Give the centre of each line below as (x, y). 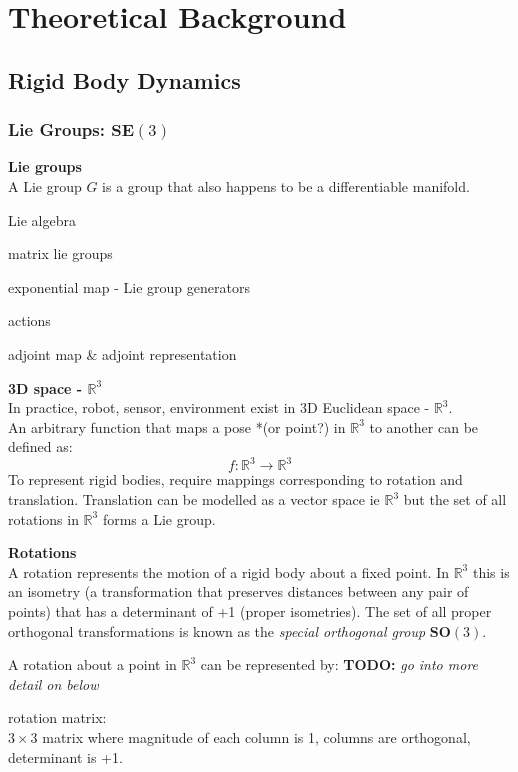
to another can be (424, 426)
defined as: (40, 446)
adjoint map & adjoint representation (122, 353)
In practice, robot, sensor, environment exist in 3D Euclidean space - (219, 407)
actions (29, 320)
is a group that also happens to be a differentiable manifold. (286, 185)
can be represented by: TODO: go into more (339, 664)
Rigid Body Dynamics (124, 79)
